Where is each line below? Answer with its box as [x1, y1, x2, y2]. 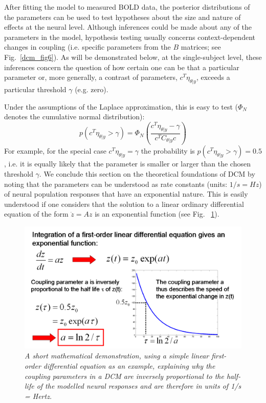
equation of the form [4, 208, 69, 219]
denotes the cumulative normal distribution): [4, 111, 145, 122]
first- [211, 350, 227, 361]
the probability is [141, 145, 195, 156]
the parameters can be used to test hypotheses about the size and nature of [4, 11, 241, 22]
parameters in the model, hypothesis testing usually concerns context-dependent [4, 31, 255, 42]
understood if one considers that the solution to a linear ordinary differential [4, 198, 244, 209]
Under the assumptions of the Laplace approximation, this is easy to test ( [4, 101, 238, 112]
